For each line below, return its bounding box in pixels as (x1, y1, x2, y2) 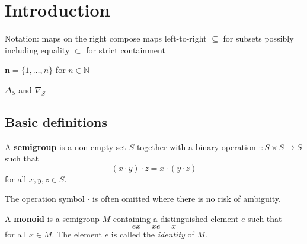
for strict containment (86, 43, 165, 56)
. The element (52, 227, 102, 240)
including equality (5, 43, 70, 56)
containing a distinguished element (113, 213, 239, 225)
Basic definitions (5, 112, 108, 131)
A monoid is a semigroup (5, 213, 100, 225)
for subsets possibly (223, 32, 294, 45)
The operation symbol (5, 192, 85, 205)
